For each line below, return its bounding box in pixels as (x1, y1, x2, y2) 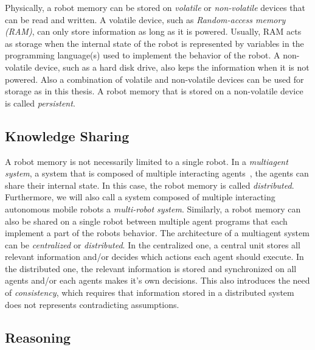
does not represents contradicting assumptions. (5, 298, 179, 310)
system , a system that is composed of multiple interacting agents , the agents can (5, 167, 309, 180)
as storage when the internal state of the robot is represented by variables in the (5, 37, 304, 49)
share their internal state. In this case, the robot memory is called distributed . (5, 178, 294, 191)
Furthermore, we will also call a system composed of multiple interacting (5, 191, 275, 203)
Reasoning (5, 327, 71, 346)
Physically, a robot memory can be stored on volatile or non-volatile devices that (5, 1, 305, 13)
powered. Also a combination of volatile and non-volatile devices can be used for (5, 72, 304, 85)
